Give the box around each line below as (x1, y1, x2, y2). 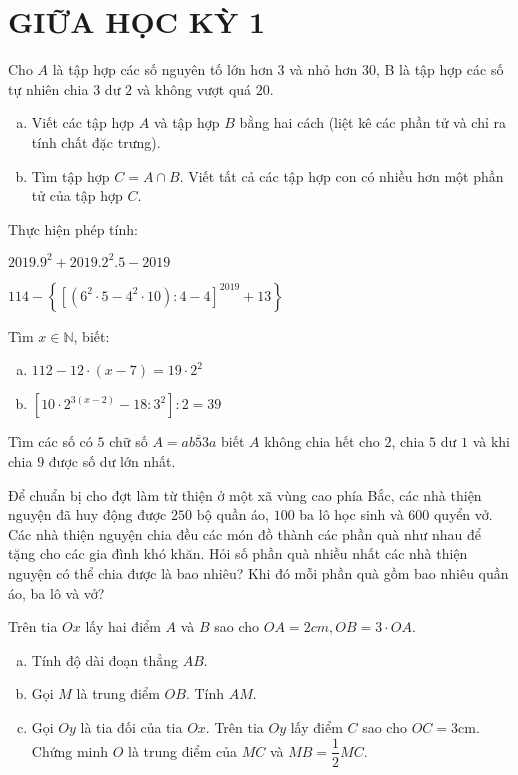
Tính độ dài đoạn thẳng (31, 649, 179, 670)
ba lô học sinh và (299, 504, 404, 525)
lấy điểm (290, 716, 343, 737)
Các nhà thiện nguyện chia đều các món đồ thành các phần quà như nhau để (8, 523, 481, 544)
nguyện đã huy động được (8, 504, 167, 525)
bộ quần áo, (196, 504, 269, 525)
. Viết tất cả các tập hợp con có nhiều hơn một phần (179, 165, 504, 186)
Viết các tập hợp (31, 112, 135, 133)
